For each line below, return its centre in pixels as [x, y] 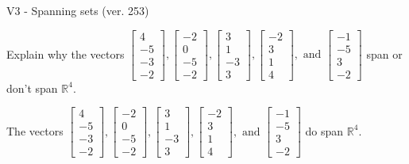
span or [384, 53]
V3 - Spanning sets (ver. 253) [78, 10]
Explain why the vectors [66, 53]
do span [324, 130]
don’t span [32, 88]
